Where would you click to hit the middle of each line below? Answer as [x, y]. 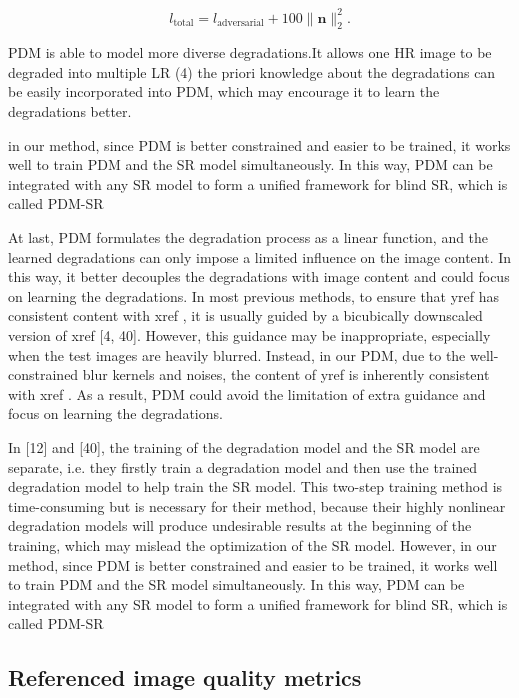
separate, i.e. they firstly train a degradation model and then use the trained [243, 466]
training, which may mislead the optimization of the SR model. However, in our [252, 544]
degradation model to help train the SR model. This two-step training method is [255, 486]
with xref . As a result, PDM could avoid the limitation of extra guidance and [247, 393]
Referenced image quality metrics [185, 677]
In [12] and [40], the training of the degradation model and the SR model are [244, 446]
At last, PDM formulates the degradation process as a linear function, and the [248, 237]
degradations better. [70, 111]
